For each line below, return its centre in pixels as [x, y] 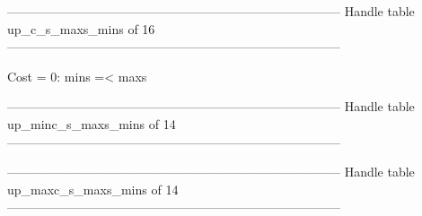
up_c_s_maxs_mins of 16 [81, 28]
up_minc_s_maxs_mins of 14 [92, 123]
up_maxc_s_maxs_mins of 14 [93, 189]
